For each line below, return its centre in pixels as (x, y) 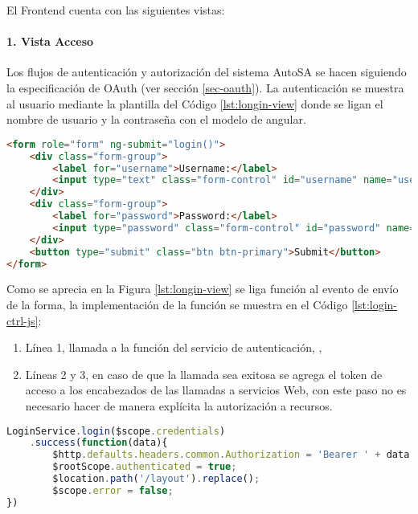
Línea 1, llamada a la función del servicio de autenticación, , (174, 347)
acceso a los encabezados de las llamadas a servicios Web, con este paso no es (216, 390)
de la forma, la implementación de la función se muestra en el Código (177, 304)
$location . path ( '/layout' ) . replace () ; (156, 479)
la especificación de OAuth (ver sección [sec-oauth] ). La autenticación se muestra (205, 87)
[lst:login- (375, 304)
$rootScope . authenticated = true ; (145, 467)
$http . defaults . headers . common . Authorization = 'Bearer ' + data (231, 455)
